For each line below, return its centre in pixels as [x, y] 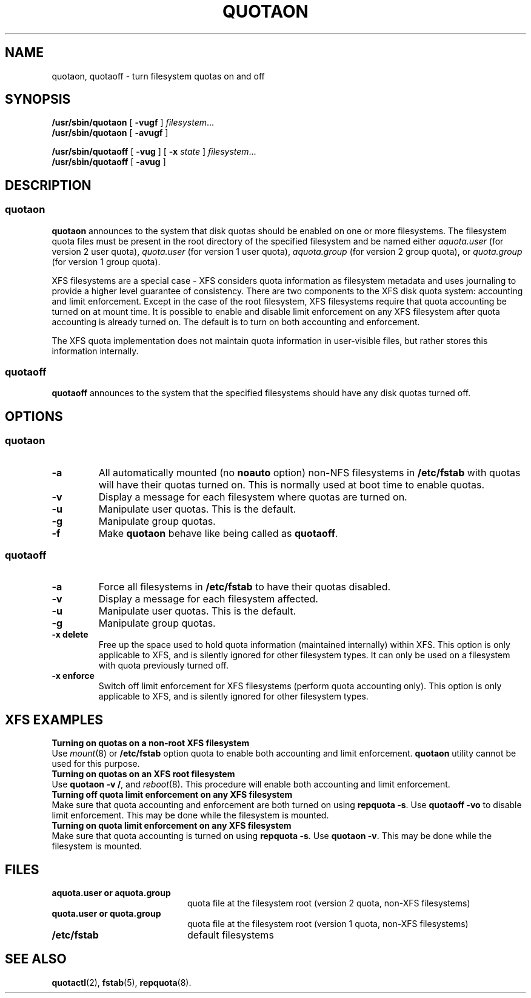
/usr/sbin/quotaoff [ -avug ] [109, 162]
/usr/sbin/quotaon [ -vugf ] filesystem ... [133, 123]
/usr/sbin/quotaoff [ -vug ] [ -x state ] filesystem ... [154, 152]
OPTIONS [34, 416]
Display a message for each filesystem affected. [208, 599]
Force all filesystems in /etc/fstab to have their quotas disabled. [245, 587]
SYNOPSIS [38, 99]
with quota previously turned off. [163, 666]
